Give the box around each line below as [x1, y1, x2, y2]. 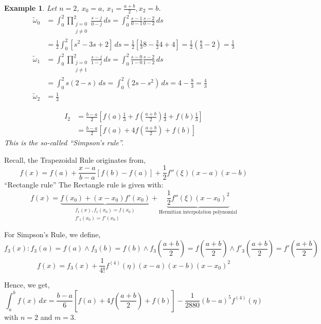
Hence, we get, [4, 279, 50, 290]
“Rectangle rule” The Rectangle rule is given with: [4, 179, 164, 190]
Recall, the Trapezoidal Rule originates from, [4, 154, 146, 165]
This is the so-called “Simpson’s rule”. [4, 137, 124, 148]
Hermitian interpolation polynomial [159, 209, 237, 215]
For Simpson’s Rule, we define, [4, 229, 101, 240]
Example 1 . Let [4, 3, 57, 13]
